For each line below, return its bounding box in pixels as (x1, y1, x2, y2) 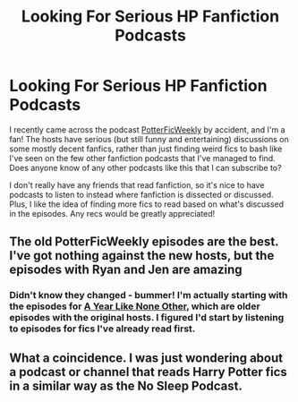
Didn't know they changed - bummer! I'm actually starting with (9, 289, 288, 302)
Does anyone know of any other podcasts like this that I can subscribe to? (9, 162, 282, 173)
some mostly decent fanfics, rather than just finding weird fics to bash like (9, 143, 283, 154)
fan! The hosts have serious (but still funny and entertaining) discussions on (9, 133, 289, 144)
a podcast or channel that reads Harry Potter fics (9, 364, 288, 380)
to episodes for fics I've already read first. (9, 322, 196, 335)
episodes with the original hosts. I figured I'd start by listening (9, 312, 285, 324)
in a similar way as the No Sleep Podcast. (9, 378, 243, 393)
